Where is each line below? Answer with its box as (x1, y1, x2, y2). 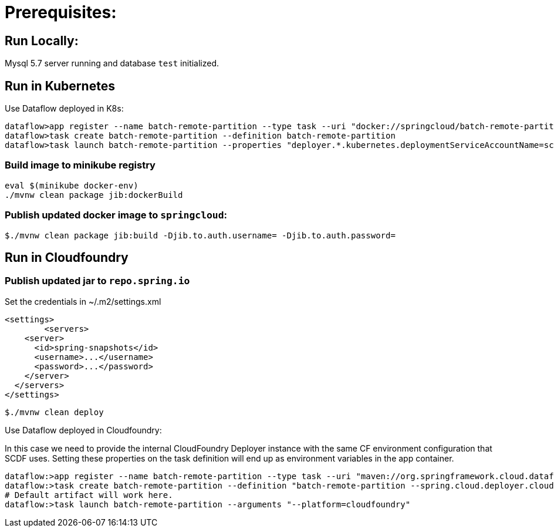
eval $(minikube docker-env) (5, 180, 138, 190)
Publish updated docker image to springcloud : (5, 209, 227, 221)
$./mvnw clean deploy (5, 407, 104, 417)
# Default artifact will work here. (5, 490, 173, 500)
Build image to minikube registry (5, 159, 156, 171)
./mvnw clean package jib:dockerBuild (5, 190, 183, 200)
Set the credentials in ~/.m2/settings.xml (5, 296, 161, 307)
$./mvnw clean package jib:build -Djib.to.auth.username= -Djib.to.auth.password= (5, 230, 396, 240)
